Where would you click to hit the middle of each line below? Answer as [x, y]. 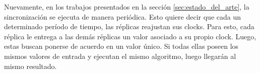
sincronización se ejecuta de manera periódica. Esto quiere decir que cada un [122, 16]
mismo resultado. [30, 66]
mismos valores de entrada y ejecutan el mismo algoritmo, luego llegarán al [120, 56]
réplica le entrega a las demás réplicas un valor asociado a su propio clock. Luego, [130, 36]
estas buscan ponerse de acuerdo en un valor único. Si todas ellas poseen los [121, 46]
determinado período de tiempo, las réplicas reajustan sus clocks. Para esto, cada [129, 26]
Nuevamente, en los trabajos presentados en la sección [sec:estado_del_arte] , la [127, 7]
